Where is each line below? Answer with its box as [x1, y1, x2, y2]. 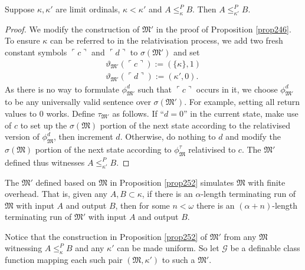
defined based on [35, 176, 96, 188]
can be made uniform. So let [117, 242, 219, 254]
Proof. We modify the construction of [5, 22, 140, 35]
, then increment [53, 130, 113, 143]
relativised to [188, 143, 236, 155]
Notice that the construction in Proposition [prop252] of [5, 230, 208, 242]
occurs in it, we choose [196, 83, 278, 95]
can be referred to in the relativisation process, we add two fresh [50, 34, 283, 47]
